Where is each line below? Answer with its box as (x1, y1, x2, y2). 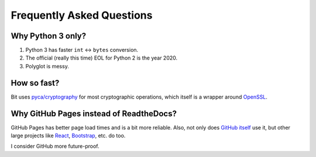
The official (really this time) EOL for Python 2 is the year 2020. (25, 54, 178, 61)
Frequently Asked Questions (11, 9, 153, 22)
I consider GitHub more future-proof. (11, 143, 99, 150)
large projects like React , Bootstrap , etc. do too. (11, 132, 126, 139)
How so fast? (11, 78, 60, 88)
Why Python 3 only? (11, 31, 87, 41)
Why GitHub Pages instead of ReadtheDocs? (11, 109, 177, 118)
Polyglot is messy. (25, 62, 70, 69)
